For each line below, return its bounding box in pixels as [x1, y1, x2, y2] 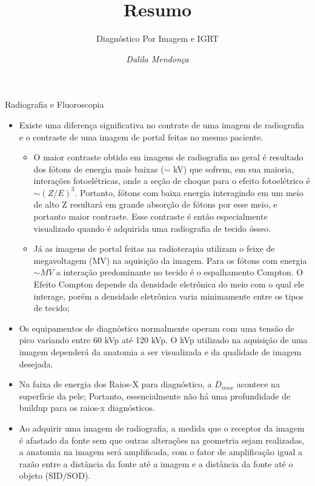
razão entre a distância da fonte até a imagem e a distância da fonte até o [19, 457, 293, 470]
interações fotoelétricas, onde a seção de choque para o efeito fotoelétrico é [33, 174, 310, 187]
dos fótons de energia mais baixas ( [33, 162, 164, 175]
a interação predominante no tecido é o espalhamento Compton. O [56, 266, 303, 278]
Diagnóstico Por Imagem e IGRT [96, 32, 219, 45]
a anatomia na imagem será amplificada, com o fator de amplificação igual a [19, 445, 302, 458]
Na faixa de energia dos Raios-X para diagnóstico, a [19, 378, 212, 390]
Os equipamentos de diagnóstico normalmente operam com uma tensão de [19, 321, 294, 334]
